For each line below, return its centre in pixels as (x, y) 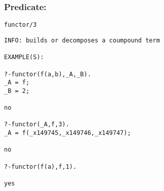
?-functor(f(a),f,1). (40, 166)
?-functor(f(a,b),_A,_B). (48, 74)
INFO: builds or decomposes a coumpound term (82, 40)
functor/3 (20, 25)
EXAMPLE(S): (24, 57)
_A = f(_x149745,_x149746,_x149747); (68, 133)
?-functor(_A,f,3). (37, 125)
